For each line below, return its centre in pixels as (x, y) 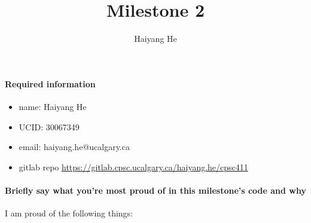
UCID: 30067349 (49, 126)
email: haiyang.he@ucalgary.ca (74, 147)
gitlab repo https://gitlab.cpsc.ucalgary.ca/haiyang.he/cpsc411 (133, 167)
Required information (50, 83)
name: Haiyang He (53, 106)
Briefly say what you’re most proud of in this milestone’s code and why (155, 190)
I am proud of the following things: (69, 213)
